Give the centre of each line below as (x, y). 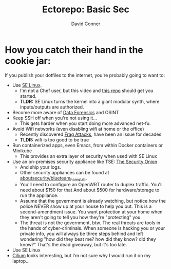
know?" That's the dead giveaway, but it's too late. (73, 245)
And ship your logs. (40, 167)
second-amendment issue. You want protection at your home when (91, 212)
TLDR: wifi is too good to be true (54, 139)
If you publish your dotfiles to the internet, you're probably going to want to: (85, 75)
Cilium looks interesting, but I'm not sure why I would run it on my (81, 256)
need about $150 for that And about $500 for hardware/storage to (90, 190)
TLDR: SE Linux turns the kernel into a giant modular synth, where (90, 101)
